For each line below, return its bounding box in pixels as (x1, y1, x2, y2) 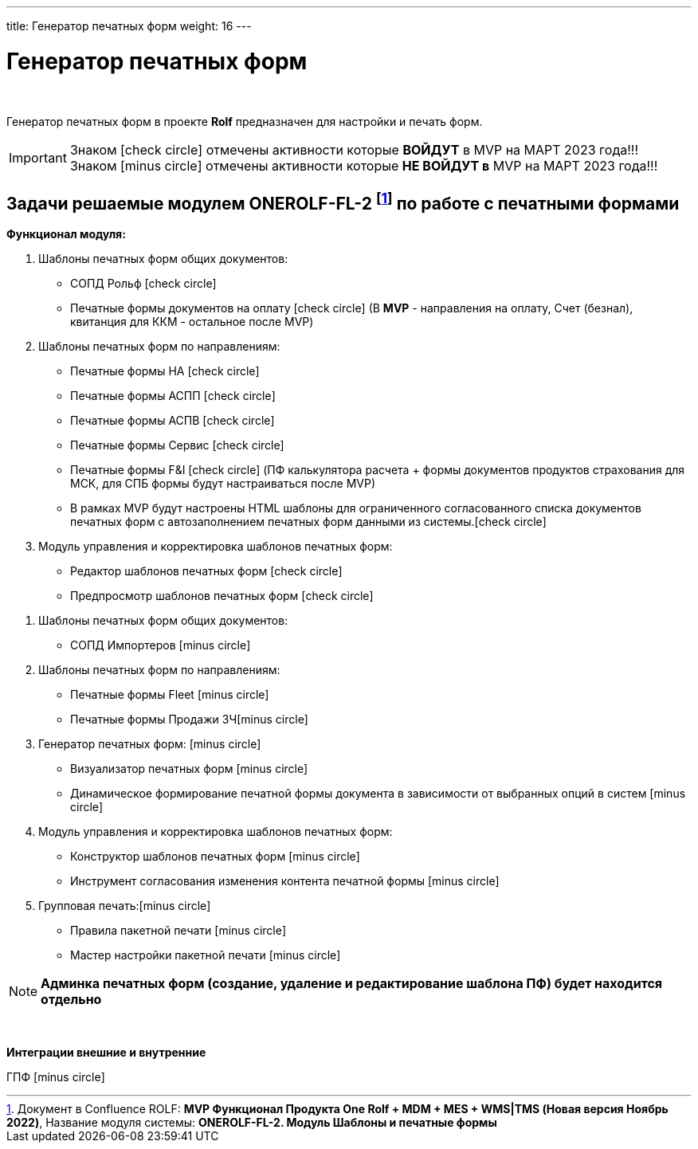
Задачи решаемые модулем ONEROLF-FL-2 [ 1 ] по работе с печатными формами (6, 189, 680, 214)
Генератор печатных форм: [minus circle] (38, 737, 261, 751)
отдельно (41, 991, 102, 1008)
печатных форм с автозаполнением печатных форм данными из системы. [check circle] (70, 515, 547, 529)
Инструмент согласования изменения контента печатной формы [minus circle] (70, 874, 500, 888)
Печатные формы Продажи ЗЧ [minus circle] (70, 712, 308, 727)
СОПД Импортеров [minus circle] (70, 638, 251, 653)
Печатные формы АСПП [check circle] (70, 389, 276, 403)
